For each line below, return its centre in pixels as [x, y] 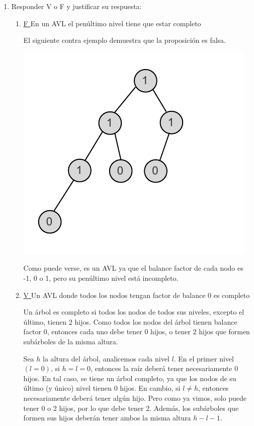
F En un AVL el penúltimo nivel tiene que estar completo [112, 23]
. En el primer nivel [204, 358]
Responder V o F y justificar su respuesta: [76, 6]
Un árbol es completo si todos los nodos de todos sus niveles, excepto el [134, 312]
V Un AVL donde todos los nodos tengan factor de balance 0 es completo [137, 295]
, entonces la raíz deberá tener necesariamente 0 [164, 368]
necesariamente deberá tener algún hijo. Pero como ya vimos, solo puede [135, 398]
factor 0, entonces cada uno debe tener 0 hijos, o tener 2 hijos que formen [137, 331]
